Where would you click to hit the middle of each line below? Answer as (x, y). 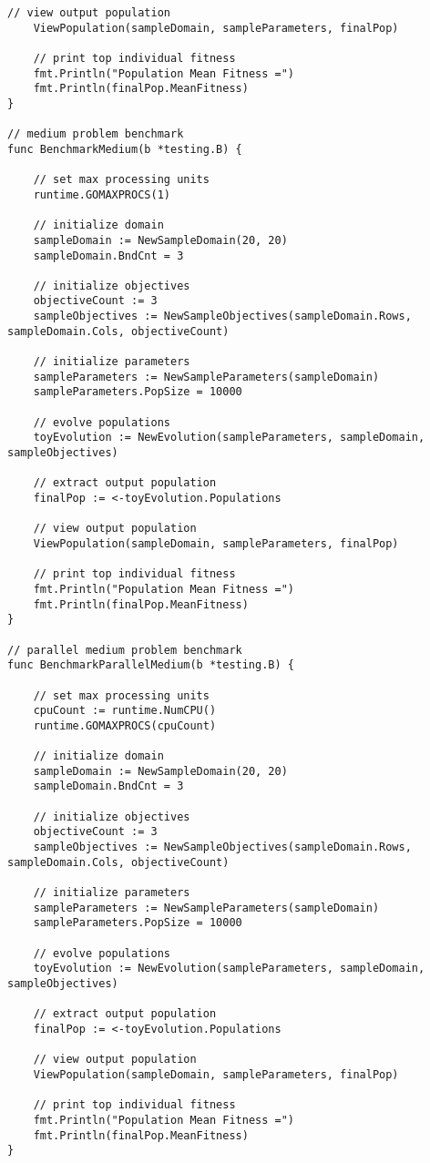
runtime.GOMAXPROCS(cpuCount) (125, 725)
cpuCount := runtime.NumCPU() (125, 711)
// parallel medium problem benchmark (125, 650)
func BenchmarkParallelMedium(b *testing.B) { (151, 665)
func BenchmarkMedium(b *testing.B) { (125, 149)
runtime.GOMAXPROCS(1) (102, 194)
